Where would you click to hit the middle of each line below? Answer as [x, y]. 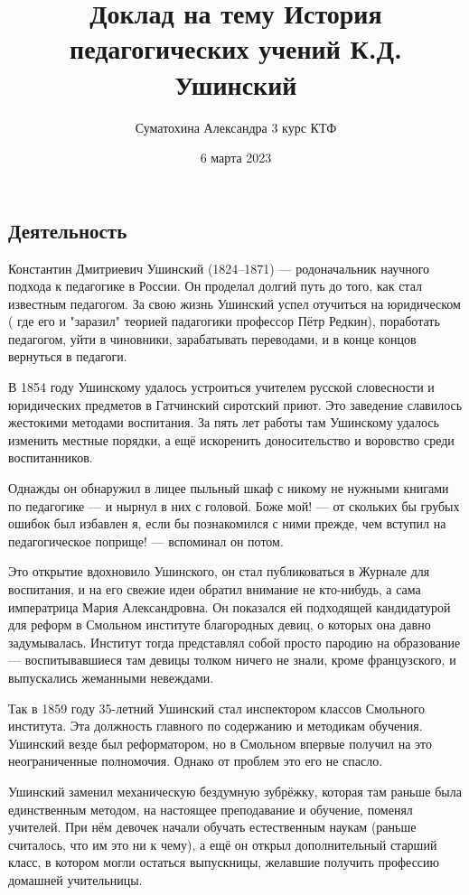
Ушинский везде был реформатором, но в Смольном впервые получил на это [220, 743]
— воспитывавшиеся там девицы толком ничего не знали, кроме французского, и [232, 660]
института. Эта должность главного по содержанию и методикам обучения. [216, 726]
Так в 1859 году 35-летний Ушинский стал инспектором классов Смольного [216, 708]
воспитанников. [51, 457]
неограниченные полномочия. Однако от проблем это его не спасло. [196, 761]
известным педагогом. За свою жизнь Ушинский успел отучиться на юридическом [234, 303]
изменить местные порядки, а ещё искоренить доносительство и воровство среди [231, 439]
